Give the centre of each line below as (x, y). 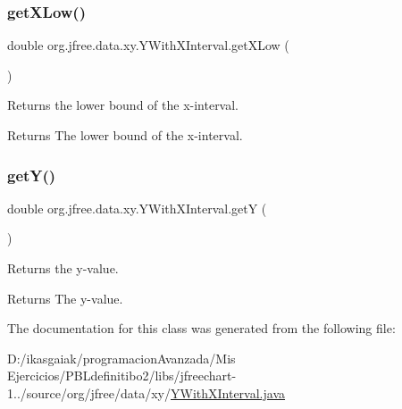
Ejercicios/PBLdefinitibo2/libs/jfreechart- (122, 376)
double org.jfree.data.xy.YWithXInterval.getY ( (137, 208)
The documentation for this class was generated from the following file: (201, 328)
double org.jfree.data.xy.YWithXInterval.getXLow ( (148, 45)
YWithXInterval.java (228, 392)
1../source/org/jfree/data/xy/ (89, 392)
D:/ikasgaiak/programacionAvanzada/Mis (121, 358)
